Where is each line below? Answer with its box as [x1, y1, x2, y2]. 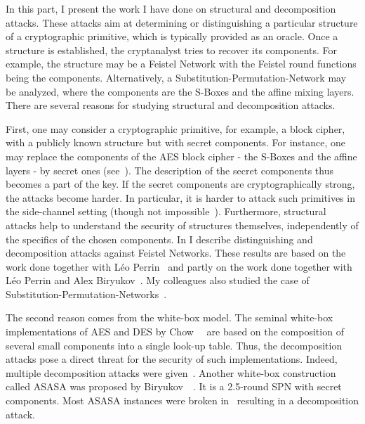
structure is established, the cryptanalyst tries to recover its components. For [6, 42, 338, 57]
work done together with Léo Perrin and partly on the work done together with [6, 259, 352, 274]
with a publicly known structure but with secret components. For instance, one [6, 135, 346, 150]
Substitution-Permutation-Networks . [6, 286, 167, 301]
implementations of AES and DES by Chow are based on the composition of [6, 324, 344, 339]
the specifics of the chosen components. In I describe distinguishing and [6, 231, 313, 246]
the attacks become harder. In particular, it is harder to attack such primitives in [6, 190, 355, 205]
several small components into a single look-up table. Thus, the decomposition [6, 338, 343, 352]
